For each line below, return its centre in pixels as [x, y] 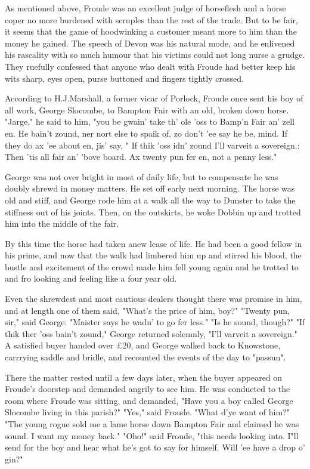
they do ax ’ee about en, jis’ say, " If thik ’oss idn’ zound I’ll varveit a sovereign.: [152, 145]
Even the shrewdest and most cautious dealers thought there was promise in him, [154, 299]
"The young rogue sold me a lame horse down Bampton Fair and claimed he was [152, 424]
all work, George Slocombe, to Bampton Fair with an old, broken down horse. [147, 109]
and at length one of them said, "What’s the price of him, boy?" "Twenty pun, [147, 310]
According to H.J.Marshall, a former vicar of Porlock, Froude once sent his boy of [154, 98]
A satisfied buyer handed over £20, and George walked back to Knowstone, [143, 345]
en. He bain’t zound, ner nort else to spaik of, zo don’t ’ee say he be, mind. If [146, 133]
